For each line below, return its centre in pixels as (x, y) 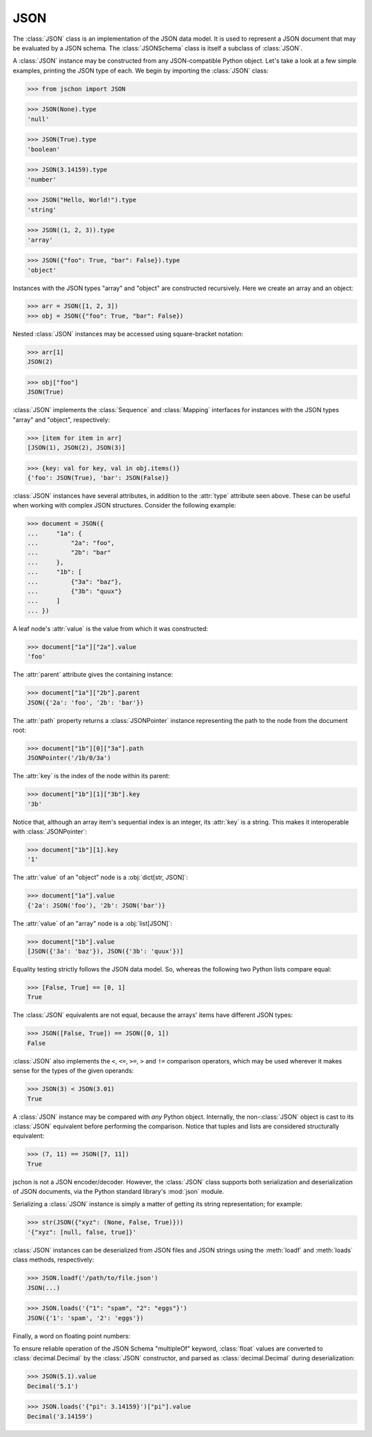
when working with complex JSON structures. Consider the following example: (124, 505)
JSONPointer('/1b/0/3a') (69, 758)
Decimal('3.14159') (60, 1416)
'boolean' (44, 149)
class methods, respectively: (53, 1260)
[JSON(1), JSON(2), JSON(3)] (76, 447)
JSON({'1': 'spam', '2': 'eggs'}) (85, 1318)
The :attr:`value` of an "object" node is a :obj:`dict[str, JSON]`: (101, 878)
